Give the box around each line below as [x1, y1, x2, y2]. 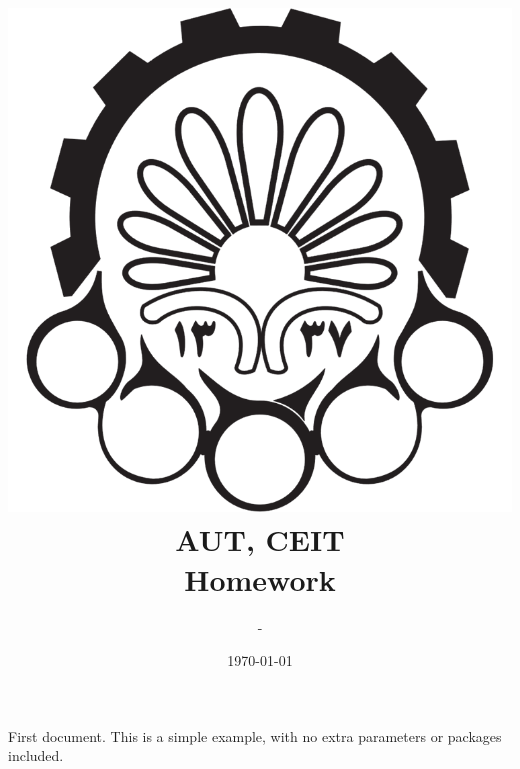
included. [8, 745, 64, 766]
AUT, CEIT [175, 519, 345, 560]
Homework [184, 558, 336, 599]
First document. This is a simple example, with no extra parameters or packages [8, 725, 502, 746]
